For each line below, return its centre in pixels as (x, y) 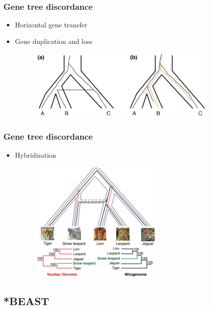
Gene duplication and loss (53, 41)
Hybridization (35, 154)
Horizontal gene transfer (51, 25)
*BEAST (26, 300)
